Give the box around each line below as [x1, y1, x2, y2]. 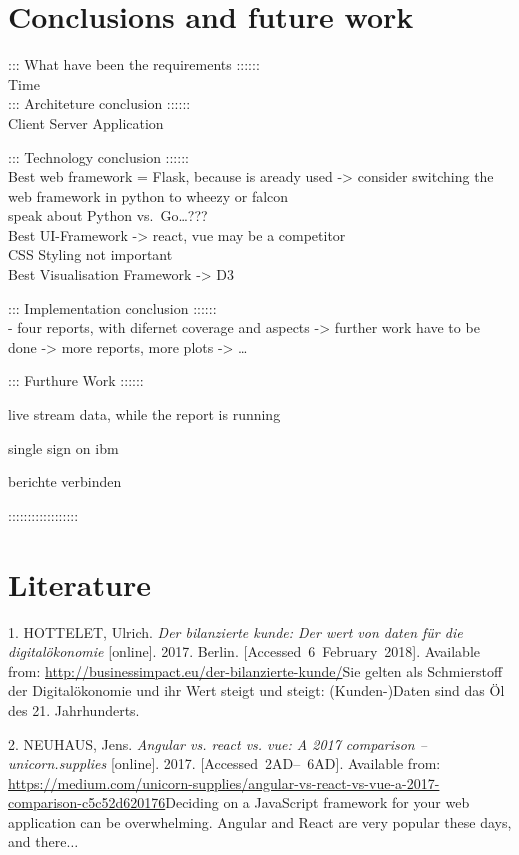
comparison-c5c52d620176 [8, 792, 166, 813]
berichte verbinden [8, 471, 122, 492]
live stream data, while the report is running [8, 404, 281, 425]
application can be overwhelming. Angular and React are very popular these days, [8, 811, 512, 832]
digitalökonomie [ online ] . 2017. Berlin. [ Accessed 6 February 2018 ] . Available [8, 641, 480, 662]
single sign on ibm [8, 437, 119, 458]
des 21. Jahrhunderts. [8, 699, 140, 720]
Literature [8, 563, 151, 604]
